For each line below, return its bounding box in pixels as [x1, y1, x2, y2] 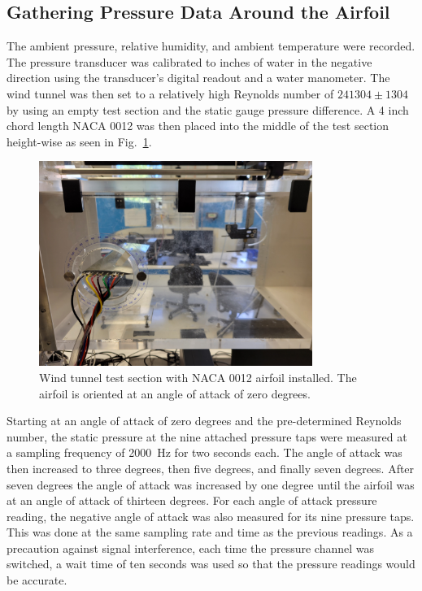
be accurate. [7, 571, 67, 589]
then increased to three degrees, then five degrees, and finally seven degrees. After [7, 459, 415, 476]
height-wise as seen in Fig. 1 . [7, 133, 152, 150]
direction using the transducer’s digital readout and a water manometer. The [7, 69, 390, 86]
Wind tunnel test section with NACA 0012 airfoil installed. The [39, 368, 357, 385]
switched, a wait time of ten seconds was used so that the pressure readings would [7, 555, 415, 572]
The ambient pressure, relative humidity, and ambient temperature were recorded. [7, 37, 415, 54]
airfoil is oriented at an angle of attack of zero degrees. [39, 385, 311, 402]
